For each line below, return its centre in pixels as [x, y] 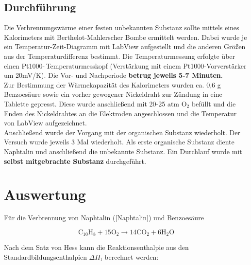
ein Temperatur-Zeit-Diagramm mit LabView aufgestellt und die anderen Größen [125, 46]
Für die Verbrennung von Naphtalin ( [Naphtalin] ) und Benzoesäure [104, 218]
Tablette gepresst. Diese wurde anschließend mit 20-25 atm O [95, 103]
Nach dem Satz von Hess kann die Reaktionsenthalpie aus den [96, 247]
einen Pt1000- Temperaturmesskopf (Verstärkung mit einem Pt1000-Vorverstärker [125, 65]
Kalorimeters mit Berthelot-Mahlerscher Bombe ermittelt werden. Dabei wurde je [125, 37]
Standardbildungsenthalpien [45, 256]
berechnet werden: [132, 256]
